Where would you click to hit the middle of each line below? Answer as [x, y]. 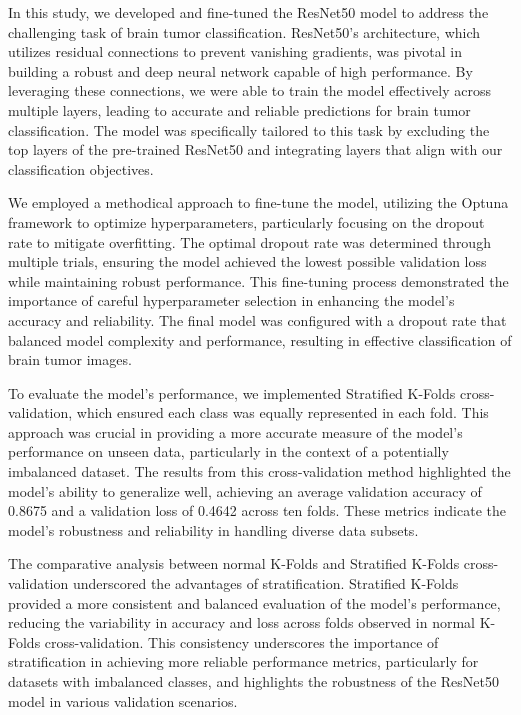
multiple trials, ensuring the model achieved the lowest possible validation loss [247, 261]
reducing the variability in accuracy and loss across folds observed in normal [241, 622]
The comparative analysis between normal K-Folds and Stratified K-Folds [234, 563]
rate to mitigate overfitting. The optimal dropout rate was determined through [249, 241]
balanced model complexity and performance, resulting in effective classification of [260, 339]
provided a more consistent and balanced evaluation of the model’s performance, [254, 602]
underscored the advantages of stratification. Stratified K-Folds [265, 583]
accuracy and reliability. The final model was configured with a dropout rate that [257, 319]
